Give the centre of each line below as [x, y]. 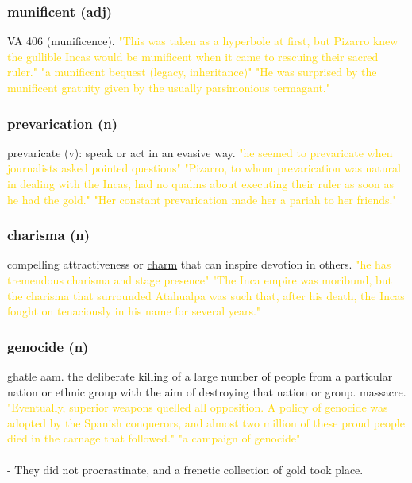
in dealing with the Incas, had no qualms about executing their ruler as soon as [201, 184]
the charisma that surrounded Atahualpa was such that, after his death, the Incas [206, 295]
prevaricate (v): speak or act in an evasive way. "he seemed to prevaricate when [200, 152]
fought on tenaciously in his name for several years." [134, 311]
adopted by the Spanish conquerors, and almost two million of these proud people [206, 422]
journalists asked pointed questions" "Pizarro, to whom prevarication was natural [204, 168]
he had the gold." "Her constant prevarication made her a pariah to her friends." [202, 199]
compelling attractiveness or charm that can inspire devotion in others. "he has [199, 264]
